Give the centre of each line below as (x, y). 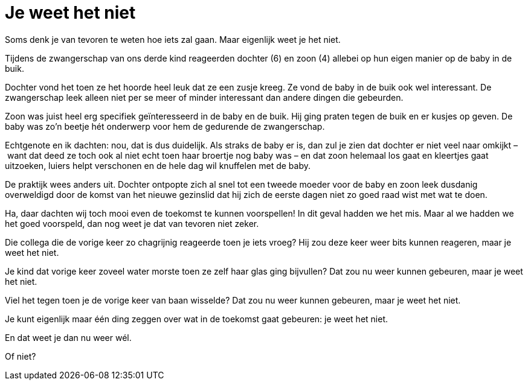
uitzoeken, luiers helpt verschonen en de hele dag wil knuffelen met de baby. (158, 165)
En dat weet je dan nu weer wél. (68, 337)
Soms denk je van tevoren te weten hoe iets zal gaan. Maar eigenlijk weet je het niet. (173, 39)
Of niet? (21, 356)
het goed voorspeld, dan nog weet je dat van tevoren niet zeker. (132, 223)
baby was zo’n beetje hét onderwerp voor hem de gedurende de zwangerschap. (165, 126)
